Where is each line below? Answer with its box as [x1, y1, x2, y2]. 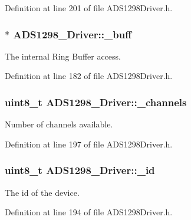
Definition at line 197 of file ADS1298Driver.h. [5, 137, 173, 150]
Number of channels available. [5, 118, 113, 130]
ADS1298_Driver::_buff [13, 27, 132, 41]
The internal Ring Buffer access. [5, 50, 121, 62]
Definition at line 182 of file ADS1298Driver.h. [5, 70, 173, 82]
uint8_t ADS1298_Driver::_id [5, 163, 155, 178]
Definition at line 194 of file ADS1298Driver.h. [5, 206, 173, 218]
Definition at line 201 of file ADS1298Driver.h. [5, 2, 173, 14]
